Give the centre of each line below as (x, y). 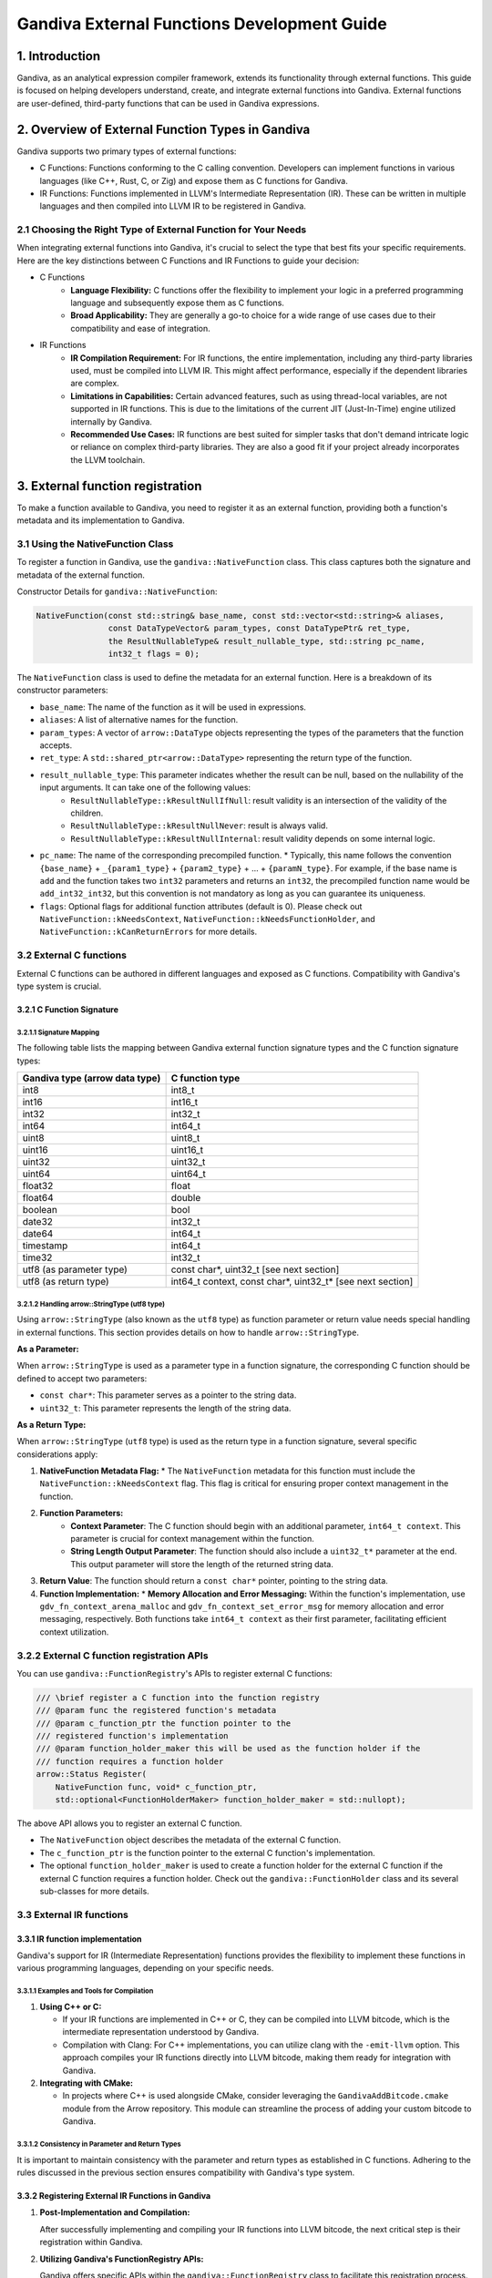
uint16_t (187, 1150)
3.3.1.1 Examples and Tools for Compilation (85, 1991)
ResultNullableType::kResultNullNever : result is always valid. (199, 826)
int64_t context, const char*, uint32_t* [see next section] (292, 1282)
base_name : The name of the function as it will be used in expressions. (173, 707)
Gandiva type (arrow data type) (92, 1078)
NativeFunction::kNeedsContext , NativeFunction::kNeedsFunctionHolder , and (207, 919)
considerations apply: (57, 1454)
